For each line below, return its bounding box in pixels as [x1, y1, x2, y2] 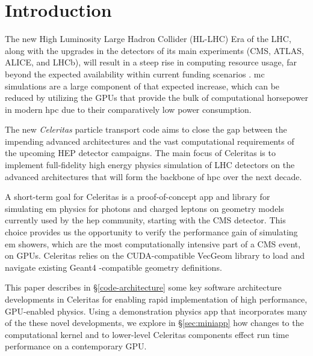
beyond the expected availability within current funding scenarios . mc [5, 67, 265, 80]
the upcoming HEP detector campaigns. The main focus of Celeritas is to [5, 146, 276, 159]
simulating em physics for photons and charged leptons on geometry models [5, 202, 284, 214]
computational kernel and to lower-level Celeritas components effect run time [5, 328, 289, 340]
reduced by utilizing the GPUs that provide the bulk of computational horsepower [5, 91, 308, 104]
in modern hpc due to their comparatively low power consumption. [5, 103, 252, 115]
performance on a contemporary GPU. [5, 340, 147, 352]
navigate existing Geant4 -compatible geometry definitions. [5, 261, 222, 273]
